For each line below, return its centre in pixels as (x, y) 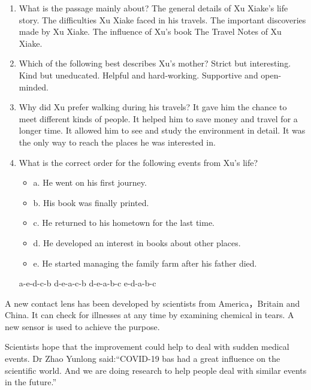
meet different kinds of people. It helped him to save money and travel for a (158, 118)
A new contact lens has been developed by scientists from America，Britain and (153, 303)
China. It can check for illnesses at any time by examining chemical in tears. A (150, 315)
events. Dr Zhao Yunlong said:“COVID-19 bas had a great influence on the (143, 359)
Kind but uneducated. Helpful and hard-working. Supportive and (138, 75)
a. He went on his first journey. (90, 182)
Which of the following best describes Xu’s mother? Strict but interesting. (155, 63)
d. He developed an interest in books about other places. (137, 242)
